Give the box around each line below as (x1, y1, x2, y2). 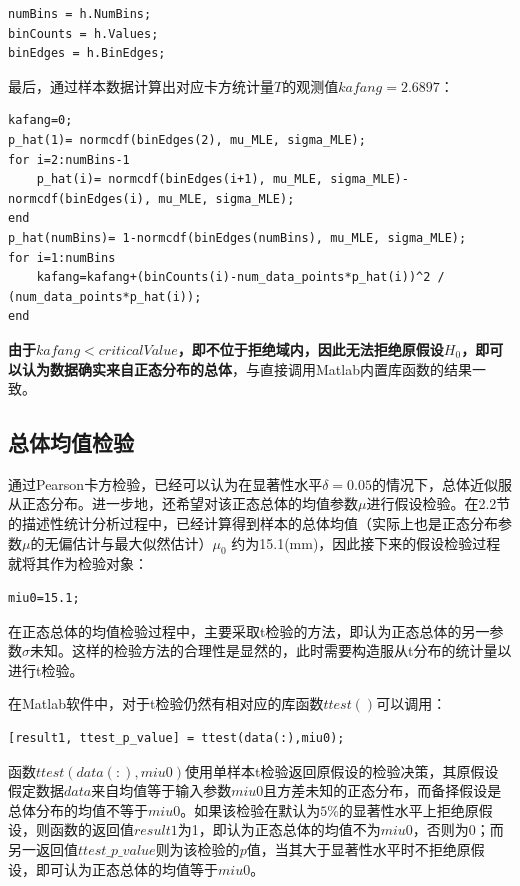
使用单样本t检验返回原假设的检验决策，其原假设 (185, 760, 499, 781)
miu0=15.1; (8, 591, 80, 606)
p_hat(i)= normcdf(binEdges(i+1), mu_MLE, (36, 172, 323, 187)
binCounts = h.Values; (8, 26, 159, 41)
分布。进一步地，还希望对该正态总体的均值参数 (49, 493, 358, 514)
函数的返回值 (49, 819, 134, 840)
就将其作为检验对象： (8, 553, 148, 574)
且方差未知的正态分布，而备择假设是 (263, 780, 502, 801)
